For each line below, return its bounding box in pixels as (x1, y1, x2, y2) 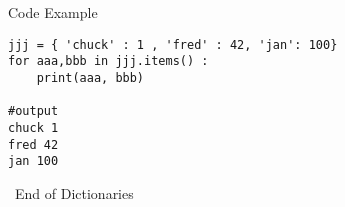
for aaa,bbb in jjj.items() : (8, 54, 209, 69)
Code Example (8, 2, 98, 22)
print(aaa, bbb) (36, 70, 145, 85)
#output (8, 104, 59, 119)
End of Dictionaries (14, 182, 134, 203)
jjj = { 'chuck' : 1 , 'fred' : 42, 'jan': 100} (8, 37, 338, 52)
